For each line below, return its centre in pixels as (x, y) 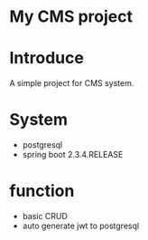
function (42, 191)
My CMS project (71, 17)
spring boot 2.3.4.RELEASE (73, 155)
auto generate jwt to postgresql (81, 226)
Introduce (46, 58)
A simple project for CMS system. (72, 83)
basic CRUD (45, 216)
